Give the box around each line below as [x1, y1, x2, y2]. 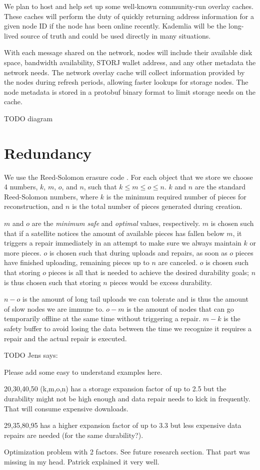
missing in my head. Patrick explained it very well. [4, 456, 159, 466]
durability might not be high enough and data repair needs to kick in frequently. [4, 393, 250, 403]
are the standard [194, 181, 246, 192]
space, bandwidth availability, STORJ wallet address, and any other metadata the [4, 57, 256, 67]
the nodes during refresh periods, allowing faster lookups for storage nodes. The [4, 77, 248, 87]
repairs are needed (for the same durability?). [4, 429, 143, 440]
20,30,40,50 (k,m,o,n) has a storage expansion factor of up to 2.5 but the [4, 383, 226, 394]
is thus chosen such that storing [4, 277, 101, 287]
